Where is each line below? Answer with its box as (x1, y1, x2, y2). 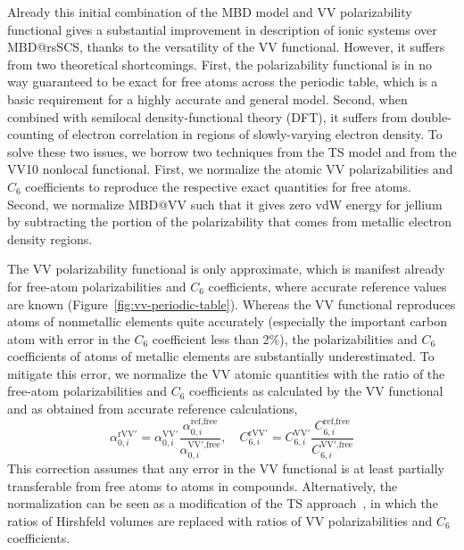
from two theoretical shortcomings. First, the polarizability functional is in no (7, 54, 432, 73)
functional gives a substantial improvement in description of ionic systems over (7, 20, 437, 38)
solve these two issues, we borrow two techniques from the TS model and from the (7, 142, 457, 160)
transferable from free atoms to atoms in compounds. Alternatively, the (7, 476, 398, 495)
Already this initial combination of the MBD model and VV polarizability (7, 3, 412, 21)
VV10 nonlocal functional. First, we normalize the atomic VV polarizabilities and (7, 160, 453, 178)
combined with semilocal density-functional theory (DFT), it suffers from (7, 107, 408, 126)
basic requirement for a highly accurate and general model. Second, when (7, 89, 408, 108)
